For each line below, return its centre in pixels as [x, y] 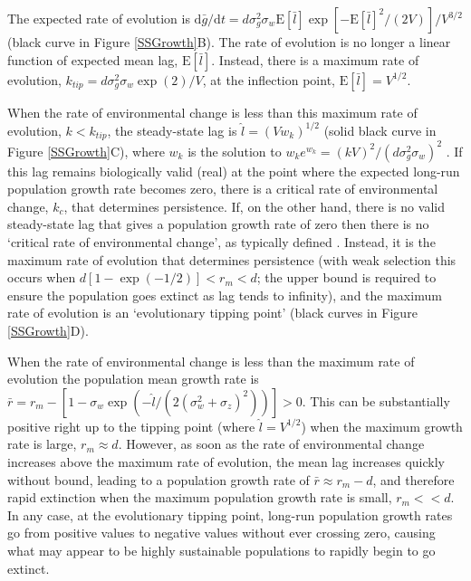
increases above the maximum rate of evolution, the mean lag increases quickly [226, 461]
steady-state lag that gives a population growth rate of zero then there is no [218, 224]
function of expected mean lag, [93, 59]
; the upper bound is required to [346, 277]
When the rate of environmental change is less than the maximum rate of [211, 361]
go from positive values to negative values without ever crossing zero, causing [221, 533]
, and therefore [413, 479]
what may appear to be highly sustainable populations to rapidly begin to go [221, 550]
